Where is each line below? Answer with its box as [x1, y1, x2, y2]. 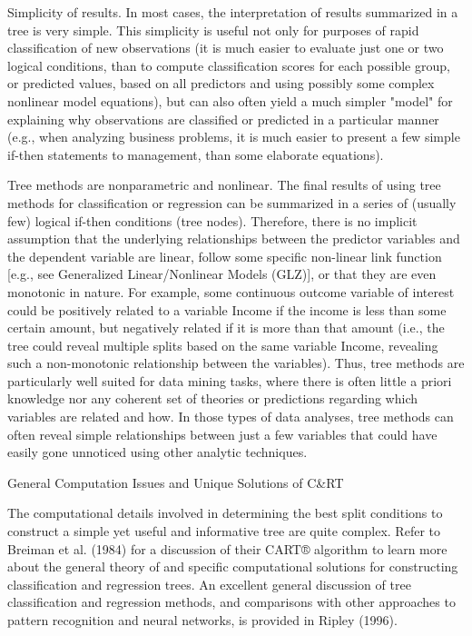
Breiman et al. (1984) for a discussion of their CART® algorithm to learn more [7, 539, 447, 558]
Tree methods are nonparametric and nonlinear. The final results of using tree [7, 175, 441, 194]
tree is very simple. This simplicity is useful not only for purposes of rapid [7, 20, 419, 39]
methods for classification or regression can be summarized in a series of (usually [7, 193, 457, 212]
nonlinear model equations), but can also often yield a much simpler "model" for [7, 91, 453, 110]
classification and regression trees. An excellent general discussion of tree [7, 574, 411, 593]
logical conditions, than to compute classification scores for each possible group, [7, 55, 450, 75]
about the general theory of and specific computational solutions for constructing [7, 557, 458, 576]
